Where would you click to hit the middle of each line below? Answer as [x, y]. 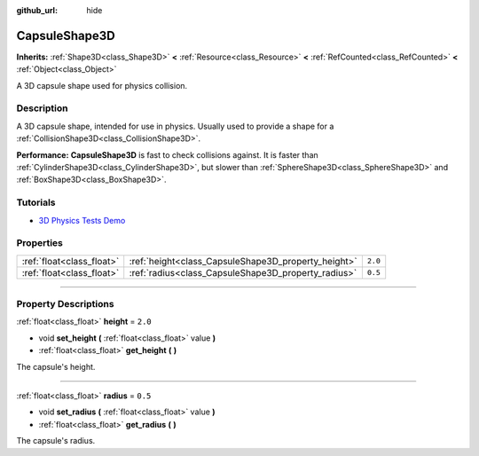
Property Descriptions [65, 304]
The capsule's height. [56, 366]
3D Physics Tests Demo [82, 220]
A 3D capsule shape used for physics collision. [102, 85]
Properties [40, 243]
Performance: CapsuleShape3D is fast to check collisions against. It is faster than [167, 154]
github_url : [37, 10]
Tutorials [36, 202]
